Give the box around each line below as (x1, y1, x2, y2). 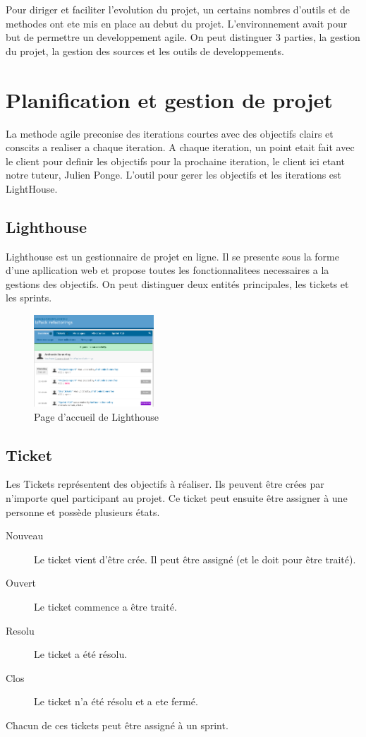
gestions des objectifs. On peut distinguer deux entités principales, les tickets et (6, 276, 349, 291)
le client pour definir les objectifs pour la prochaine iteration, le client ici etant (6, 153, 346, 168)
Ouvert (6, 575, 36, 590)
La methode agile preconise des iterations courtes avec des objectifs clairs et (6, 126, 334, 140)
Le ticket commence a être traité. (34, 599, 177, 613)
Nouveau (6, 528, 44, 543)
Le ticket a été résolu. (34, 647, 128, 661)
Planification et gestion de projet (6, 85, 333, 114)
